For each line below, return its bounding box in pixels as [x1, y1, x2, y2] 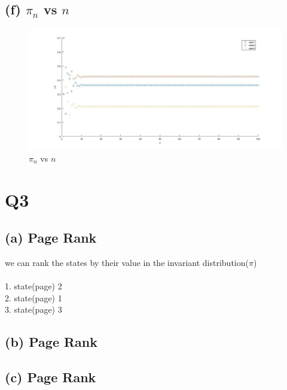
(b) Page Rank [5, 332, 98, 351]
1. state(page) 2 [5, 280, 62, 292]
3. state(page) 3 [5, 303, 62, 316]
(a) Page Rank [5, 228, 97, 247]
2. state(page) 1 [5, 291, 62, 304]
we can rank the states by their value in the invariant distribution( [5, 256, 249, 269]
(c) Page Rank [5, 368, 96, 386]
